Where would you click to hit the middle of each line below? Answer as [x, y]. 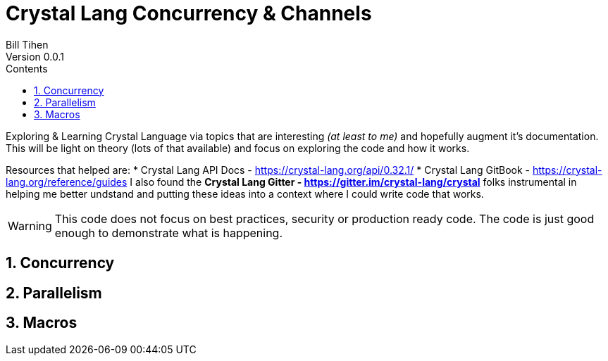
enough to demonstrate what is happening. [169, 233]
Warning [30, 226]
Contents [27, 68]
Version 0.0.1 [35, 56]
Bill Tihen [27, 44]
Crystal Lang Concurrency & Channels [189, 13]
